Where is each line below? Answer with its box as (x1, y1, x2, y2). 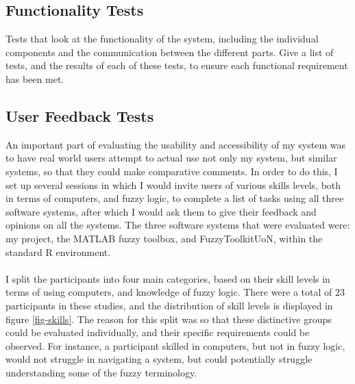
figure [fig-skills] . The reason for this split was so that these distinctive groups (5, 311, 332, 326)
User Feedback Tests (5, 105, 154, 126)
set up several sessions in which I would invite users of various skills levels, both (5, 177, 341, 192)
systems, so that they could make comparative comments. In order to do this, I (5, 164, 338, 178)
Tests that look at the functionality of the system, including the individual (5, 31, 319, 46)
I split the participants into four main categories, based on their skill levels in (5, 271, 330, 285)
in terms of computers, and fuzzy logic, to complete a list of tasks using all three (5, 191, 344, 205)
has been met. (5, 71, 64, 86)
